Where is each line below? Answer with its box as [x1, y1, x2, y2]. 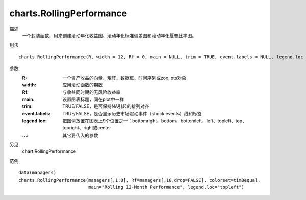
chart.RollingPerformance [22, 148, 76, 154]
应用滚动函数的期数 [62, 82, 103, 88]
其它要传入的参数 [62, 132, 98, 138]
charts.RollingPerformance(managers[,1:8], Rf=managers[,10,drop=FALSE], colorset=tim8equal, [18, 177, 261, 183]
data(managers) [18, 170, 57, 176]
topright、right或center [62, 125, 112, 131]
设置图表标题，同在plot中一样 [62, 96, 124, 102]
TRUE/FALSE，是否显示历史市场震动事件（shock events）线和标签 [62, 110, 202, 117]
